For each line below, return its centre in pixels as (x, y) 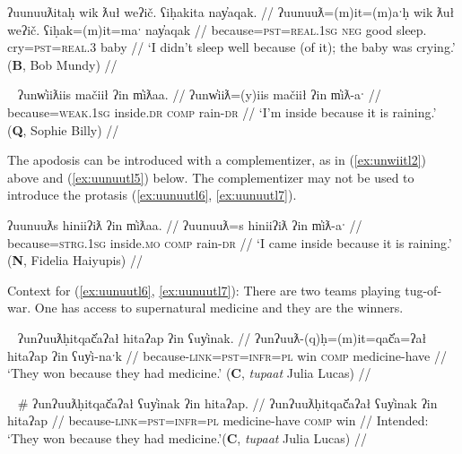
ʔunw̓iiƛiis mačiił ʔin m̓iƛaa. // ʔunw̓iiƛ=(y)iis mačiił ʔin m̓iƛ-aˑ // (199, 94)
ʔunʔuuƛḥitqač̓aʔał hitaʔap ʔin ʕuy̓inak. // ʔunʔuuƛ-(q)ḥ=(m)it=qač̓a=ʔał (222, 337)
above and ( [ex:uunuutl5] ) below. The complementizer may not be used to (211, 177)
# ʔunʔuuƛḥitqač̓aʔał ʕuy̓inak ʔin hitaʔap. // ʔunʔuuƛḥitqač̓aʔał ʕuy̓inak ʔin (227, 403)
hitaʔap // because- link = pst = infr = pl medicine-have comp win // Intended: (218, 420)
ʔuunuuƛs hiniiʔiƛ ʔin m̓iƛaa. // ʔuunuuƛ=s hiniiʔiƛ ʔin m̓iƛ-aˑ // (185, 224)
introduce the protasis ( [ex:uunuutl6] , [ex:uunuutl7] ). (152, 195)
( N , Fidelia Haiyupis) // (75, 260)
